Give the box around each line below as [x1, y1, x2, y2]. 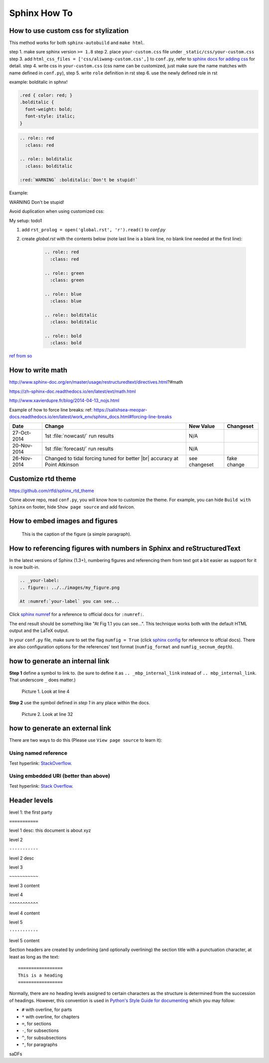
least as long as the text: [9, 954, 60, 960]
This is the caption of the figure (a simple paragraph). [21, 531, 132, 537]
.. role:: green [44, 270, 85, 276]
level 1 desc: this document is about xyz [9, 827, 91, 834]
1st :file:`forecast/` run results [45, 445, 114, 452]
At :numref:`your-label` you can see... [19, 598, 120, 604]
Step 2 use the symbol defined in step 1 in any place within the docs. [9, 700, 150, 706]
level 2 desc [9, 855, 34, 861]
